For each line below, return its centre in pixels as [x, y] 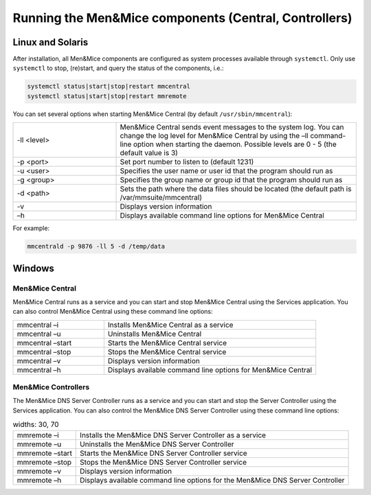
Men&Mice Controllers [51, 387]
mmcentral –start [44, 343]
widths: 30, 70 [36, 424]
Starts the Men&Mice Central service [167, 343]
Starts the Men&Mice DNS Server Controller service [164, 453]
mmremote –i [38, 435]
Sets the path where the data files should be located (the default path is [236, 189]
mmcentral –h [39, 369]
